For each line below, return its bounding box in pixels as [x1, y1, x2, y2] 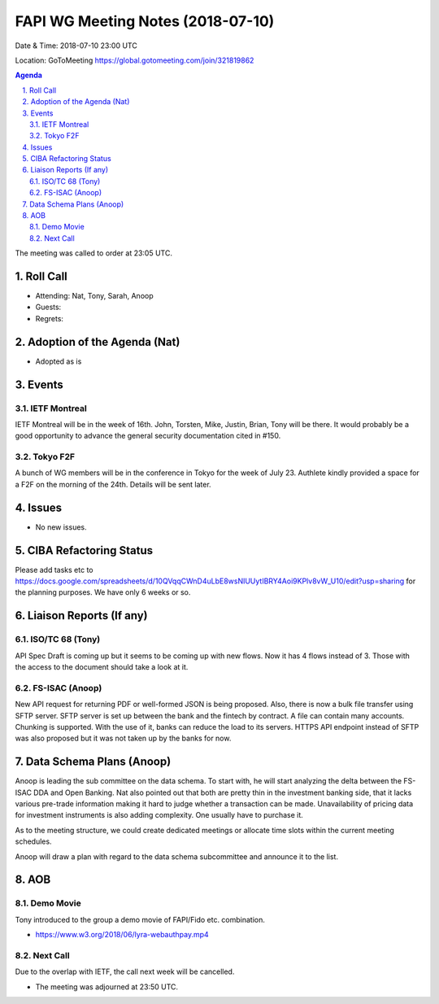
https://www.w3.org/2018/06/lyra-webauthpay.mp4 [35, 930, 209, 940]
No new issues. [35, 522, 87, 532]
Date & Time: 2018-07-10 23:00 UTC [15, 41, 137, 50]
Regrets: [35, 313, 64, 323]
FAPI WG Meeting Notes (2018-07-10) [15, 12, 275, 30]
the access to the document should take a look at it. [15, 662, 189, 671]
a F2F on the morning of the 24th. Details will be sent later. [15, 479, 211, 489]
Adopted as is [35, 356, 82, 366]
